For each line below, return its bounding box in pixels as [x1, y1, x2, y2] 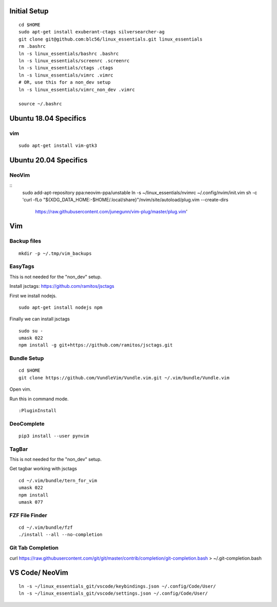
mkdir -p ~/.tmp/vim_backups [18, 250, 92, 256]
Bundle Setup [9, 355, 44, 362]
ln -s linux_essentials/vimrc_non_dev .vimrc [18, 86, 135, 93]
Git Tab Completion [9, 544, 59, 551]
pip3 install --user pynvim [18, 433, 89, 439]
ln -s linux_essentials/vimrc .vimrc [18, 72, 114, 78]
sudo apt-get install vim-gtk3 [18, 143, 97, 149]
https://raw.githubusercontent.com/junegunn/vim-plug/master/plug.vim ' [35, 208, 188, 214]
